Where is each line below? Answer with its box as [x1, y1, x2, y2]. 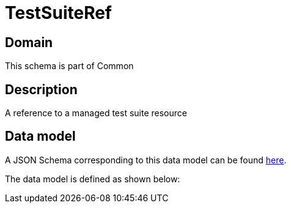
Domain [5, 34, 53, 50]
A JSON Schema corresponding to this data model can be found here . [5, 154, 287, 165]
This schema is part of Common [5, 61, 134, 72]
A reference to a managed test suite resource [5, 108, 187, 119]
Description [5, 81, 78, 97]
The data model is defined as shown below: [5, 173, 180, 184]
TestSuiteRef [5, 2, 112, 23]
